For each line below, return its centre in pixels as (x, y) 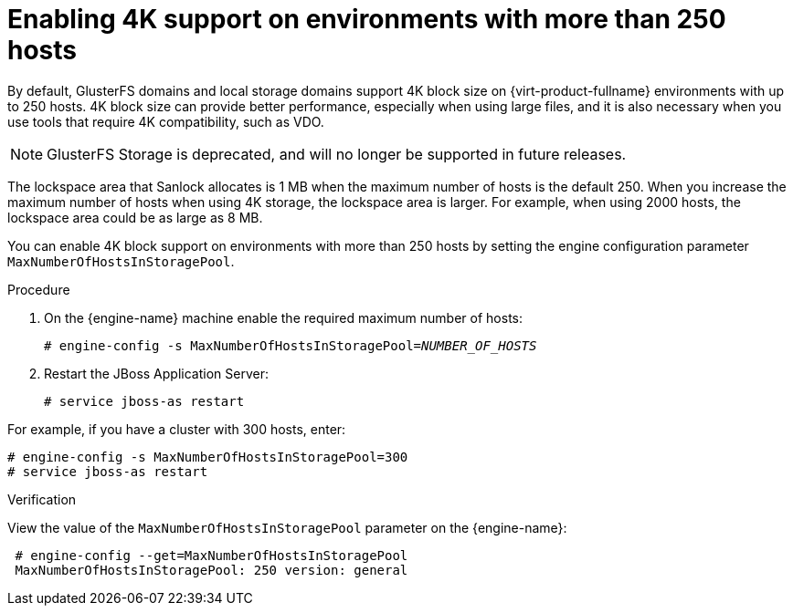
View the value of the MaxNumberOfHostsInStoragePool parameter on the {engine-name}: (287, 527)
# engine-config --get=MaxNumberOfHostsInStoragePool (211, 555)
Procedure (39, 289)
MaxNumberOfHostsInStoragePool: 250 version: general (211, 570)
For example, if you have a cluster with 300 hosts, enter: (177, 429)
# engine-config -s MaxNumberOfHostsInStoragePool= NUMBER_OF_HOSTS (291, 345)
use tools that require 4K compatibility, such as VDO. (166, 121)
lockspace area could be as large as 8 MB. (135, 217)
